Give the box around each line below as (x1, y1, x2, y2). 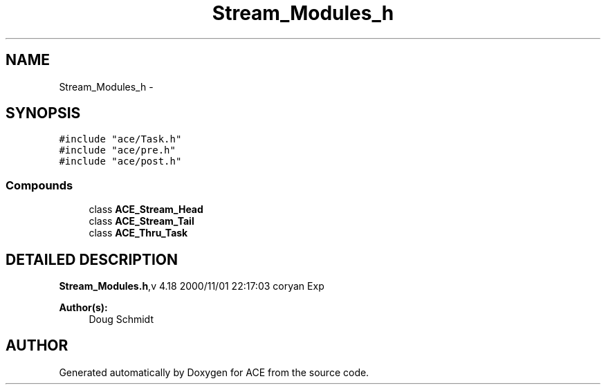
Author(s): (59, 301, 108, 314)
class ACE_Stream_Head (89, 203, 203, 216)
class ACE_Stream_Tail (89, 215, 194, 228)
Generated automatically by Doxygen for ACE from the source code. (59, 366, 369, 378)
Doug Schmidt (89, 313, 154, 326)
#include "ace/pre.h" (59, 145, 176, 156)
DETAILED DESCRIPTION (6, 250, 178, 268)
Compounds (6, 178, 73, 192)
